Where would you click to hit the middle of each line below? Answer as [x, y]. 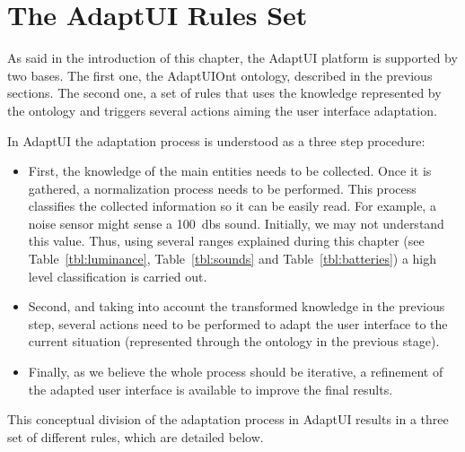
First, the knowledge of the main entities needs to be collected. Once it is [230, 171]
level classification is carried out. [118, 276]
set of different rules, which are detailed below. [136, 436]
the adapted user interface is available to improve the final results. [211, 389]
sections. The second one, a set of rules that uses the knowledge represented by [224, 93]
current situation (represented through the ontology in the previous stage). [234, 341]
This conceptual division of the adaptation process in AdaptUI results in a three [228, 419]
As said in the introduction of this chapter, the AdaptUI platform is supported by [232, 58]
